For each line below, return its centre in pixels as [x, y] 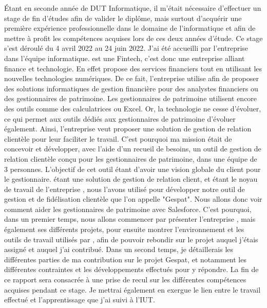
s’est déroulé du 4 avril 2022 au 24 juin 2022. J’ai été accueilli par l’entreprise [126, 48]
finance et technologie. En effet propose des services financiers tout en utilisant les [133, 68]
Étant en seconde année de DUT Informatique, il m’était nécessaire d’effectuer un [133, 8]
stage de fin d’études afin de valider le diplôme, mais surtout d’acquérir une [123, 18]
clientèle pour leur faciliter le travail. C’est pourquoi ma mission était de [118, 138]
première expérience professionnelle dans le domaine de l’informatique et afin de [130, 28]
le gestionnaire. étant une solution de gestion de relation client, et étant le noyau [131, 179]
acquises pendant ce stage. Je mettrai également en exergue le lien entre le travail [132, 289]
